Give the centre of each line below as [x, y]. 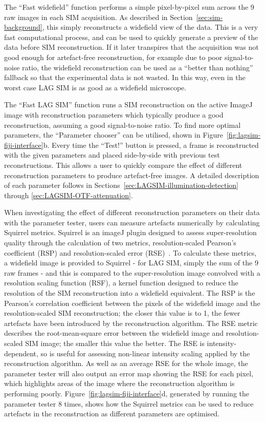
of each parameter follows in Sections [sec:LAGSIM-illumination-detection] [121, 185]
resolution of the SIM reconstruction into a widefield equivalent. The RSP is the [130, 293]
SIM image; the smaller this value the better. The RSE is [115, 343]
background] [23, 27]
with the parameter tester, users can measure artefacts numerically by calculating [132, 222]
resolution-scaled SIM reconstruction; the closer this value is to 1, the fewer [122, 313]
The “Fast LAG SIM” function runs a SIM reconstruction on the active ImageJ [128, 104]
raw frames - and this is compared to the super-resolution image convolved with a [132, 272]
